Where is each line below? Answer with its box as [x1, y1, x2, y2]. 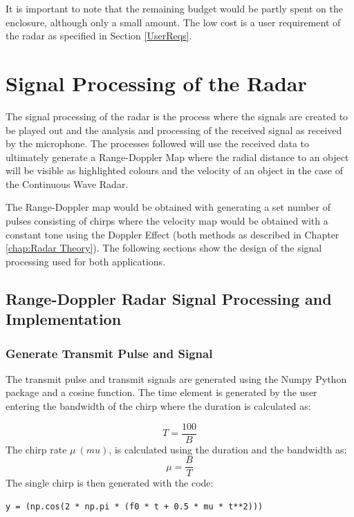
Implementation [6, 308, 122, 330]
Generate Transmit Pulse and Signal [6, 344, 213, 361]
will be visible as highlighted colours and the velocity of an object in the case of [6, 163, 344, 178]
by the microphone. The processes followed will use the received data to [6, 136, 310, 151]
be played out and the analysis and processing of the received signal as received [6, 122, 342, 137]
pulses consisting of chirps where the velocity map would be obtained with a [6, 214, 328, 228]
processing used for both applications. [6, 254, 166, 268]
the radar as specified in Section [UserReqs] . [6, 28, 192, 43]
